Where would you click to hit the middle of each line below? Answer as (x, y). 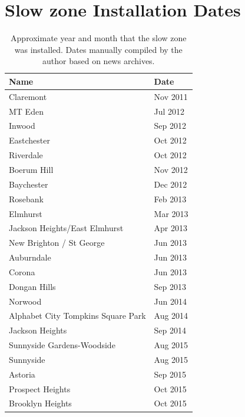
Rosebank (26, 199)
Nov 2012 (171, 169)
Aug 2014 (171, 316)
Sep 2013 (170, 286)
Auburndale (30, 257)
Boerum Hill (31, 169)
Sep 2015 (170, 374)
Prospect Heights (40, 388)
